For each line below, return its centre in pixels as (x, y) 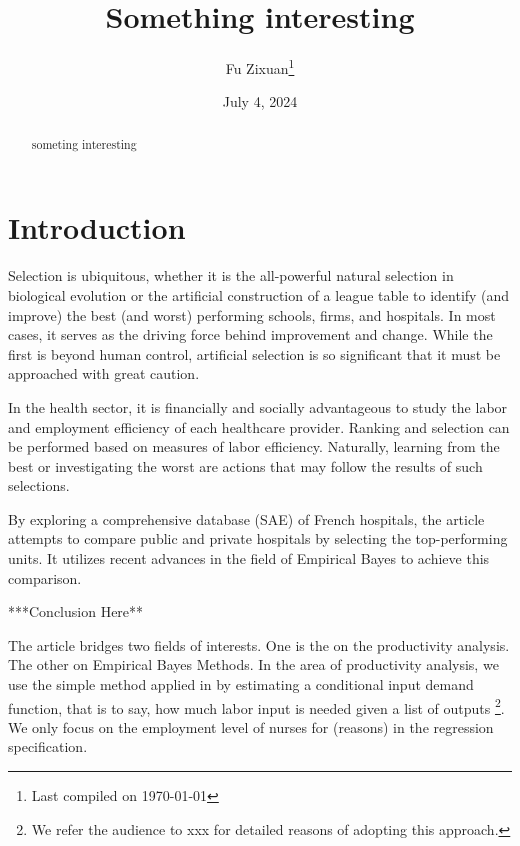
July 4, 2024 (260, 101)
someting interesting (84, 143)
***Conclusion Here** (76, 611)
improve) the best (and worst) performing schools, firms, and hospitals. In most (252, 314)
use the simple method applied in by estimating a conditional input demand (241, 684)
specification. (48, 746)
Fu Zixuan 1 (260, 66)
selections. (39, 485)
